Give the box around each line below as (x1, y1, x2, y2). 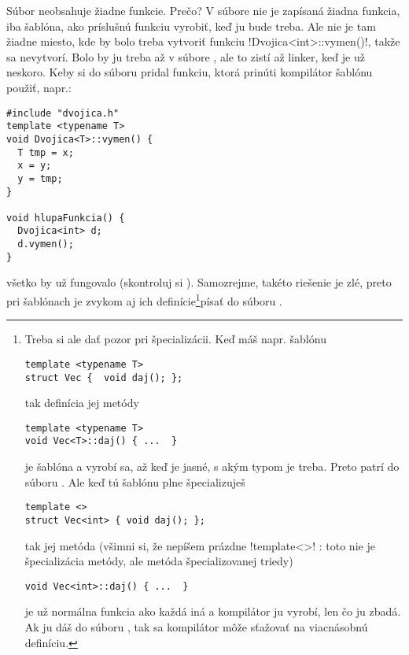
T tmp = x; (17, 146, 74, 158)
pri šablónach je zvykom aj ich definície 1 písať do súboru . (6, 290, 282, 309)
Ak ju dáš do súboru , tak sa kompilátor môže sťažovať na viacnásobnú (24, 619, 368, 635)
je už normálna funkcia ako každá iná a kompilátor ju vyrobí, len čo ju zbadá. (24, 603, 401, 620)
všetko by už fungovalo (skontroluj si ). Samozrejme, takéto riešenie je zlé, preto (6, 274, 392, 290)
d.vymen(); (17, 239, 74, 250)
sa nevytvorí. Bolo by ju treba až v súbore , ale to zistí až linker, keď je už (6, 48, 365, 65)
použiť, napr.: (6, 79, 72, 95)
